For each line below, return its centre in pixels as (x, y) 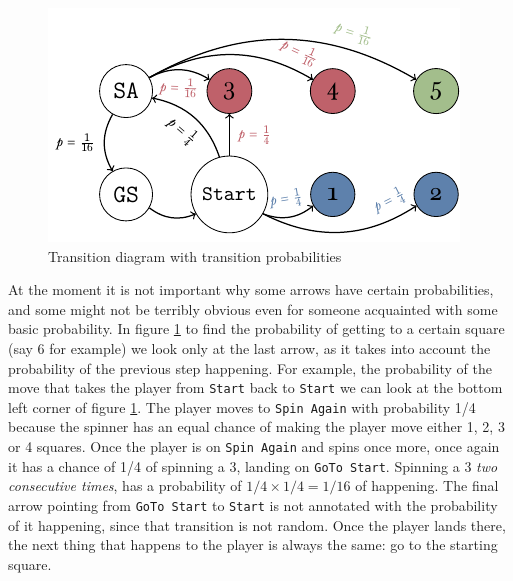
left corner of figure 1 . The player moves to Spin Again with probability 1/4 (242, 406)
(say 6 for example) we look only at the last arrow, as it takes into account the (249, 347)
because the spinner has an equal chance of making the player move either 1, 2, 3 (256, 426)
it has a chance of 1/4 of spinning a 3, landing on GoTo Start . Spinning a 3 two (253, 465)
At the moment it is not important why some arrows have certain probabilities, (251, 289)
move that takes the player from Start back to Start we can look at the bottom (255, 387)
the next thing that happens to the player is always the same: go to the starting (253, 544)
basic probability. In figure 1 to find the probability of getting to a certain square (256, 328)
